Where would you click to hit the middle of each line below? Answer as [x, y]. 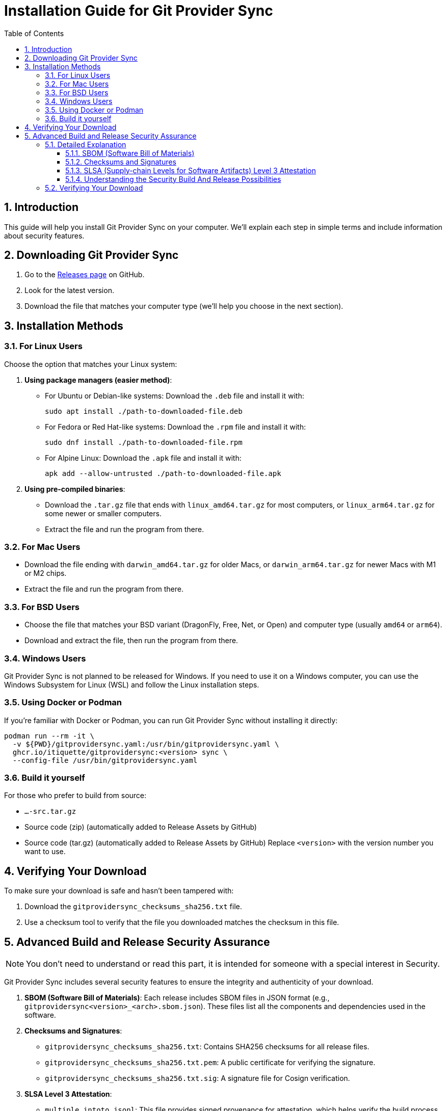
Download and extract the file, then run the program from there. [131, 641]
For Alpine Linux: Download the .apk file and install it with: [143, 458]
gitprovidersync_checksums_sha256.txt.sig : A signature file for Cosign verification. [198, 1078]
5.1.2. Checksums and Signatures [121, 162]
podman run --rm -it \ [49, 736]
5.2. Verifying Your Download [94, 188]
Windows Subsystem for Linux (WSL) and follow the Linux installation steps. [132, 684]
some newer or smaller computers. [103, 513]
